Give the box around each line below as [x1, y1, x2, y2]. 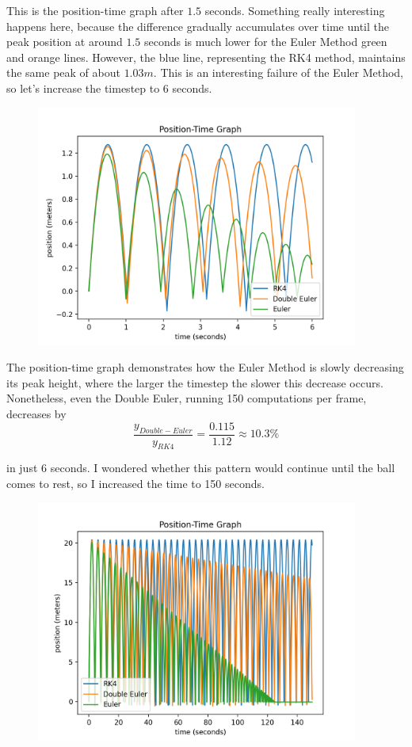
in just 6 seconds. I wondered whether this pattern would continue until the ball [6, 459, 395, 476]
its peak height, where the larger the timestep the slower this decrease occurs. [6, 374, 383, 391]
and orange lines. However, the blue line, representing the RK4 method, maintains [6, 48, 406, 65]
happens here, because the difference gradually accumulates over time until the [6, 17, 389, 34]
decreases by [6, 405, 67, 421]
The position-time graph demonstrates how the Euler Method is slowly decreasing [6, 359, 404, 375]
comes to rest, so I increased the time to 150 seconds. [6, 474, 265, 491]
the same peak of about [6, 64, 120, 81]
